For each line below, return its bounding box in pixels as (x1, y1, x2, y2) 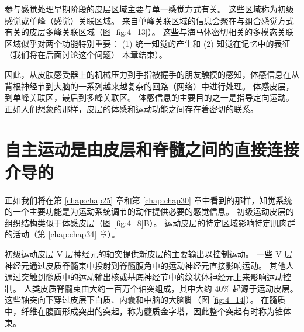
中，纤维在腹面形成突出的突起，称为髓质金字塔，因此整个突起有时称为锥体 (5, 305, 291, 317)
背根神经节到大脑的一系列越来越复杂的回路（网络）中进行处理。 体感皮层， (5, 79, 294, 92)
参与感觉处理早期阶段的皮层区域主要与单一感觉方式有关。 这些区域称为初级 (5, 3, 294, 15)
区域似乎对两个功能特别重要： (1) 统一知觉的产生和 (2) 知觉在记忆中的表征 (5, 37, 291, 49)
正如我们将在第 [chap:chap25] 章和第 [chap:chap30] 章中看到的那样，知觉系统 (5, 193, 292, 206)
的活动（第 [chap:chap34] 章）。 (5, 228, 120, 240)
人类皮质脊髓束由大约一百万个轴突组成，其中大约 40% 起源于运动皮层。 (23, 282, 298, 294)
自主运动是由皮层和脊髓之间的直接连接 (5, 137, 300, 161)
